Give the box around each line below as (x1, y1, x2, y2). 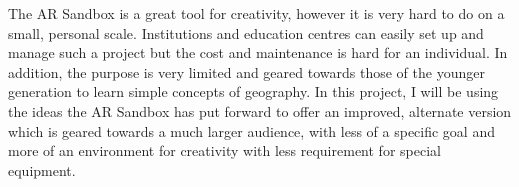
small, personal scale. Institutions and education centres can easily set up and (8, 22, 484, 43)
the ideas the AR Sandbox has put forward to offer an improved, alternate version (8, 100, 512, 121)
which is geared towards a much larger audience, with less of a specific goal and (8, 120, 495, 141)
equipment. (8, 159, 76, 180)
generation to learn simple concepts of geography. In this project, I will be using (8, 81, 499, 102)
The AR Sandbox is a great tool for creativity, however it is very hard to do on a (8, 3, 505, 23)
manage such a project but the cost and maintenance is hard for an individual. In (8, 42, 508, 63)
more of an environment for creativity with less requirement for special (8, 140, 441, 161)
